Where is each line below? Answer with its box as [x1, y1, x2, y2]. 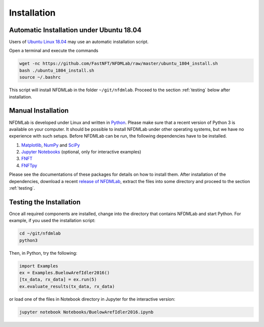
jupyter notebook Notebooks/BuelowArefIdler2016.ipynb [19, 309, 154, 315]
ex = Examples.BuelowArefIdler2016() [19, 270, 110, 276]
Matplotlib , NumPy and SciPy [21, 142, 80, 148]
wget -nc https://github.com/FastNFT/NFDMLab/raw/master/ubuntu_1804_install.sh [19, 61, 218, 66]
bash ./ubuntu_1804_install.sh [19, 67, 95, 73]
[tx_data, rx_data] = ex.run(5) [19, 277, 97, 283]
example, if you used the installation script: [9, 218, 95, 224]
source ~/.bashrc [19, 75, 61, 80]
